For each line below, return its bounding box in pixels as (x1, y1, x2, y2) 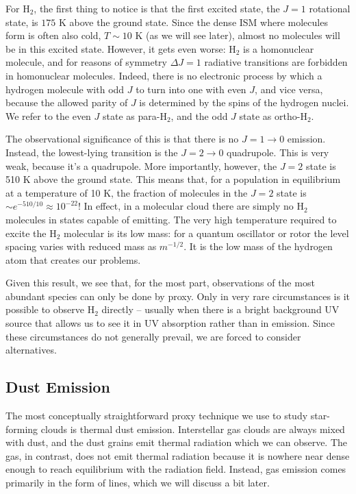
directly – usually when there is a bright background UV (101, 302, 340, 317)
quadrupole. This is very (227, 145, 329, 159)
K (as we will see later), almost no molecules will (135, 28, 340, 42)
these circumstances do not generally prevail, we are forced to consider (5, 329, 301, 343)
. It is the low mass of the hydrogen (183, 239, 333, 254)
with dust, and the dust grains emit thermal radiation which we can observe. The (5, 435, 348, 449)
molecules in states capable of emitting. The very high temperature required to (5, 212, 337, 226)
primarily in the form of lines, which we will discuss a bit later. (5, 476, 270, 490)
